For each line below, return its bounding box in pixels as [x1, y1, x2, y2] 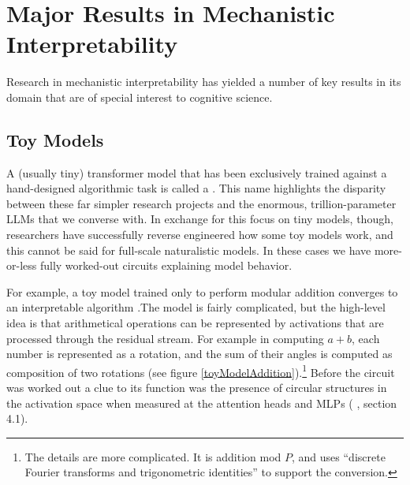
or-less [6, 257, 37, 274]
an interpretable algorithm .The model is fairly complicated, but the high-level [6, 299, 386, 315]
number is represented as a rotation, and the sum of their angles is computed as [6, 345, 393, 362]
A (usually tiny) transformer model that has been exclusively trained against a [6, 164, 387, 181]
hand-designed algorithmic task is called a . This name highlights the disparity [6, 180, 386, 196]
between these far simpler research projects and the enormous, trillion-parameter [6, 195, 397, 211]
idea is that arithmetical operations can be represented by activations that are [6, 315, 384, 331]
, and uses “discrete [292, 448, 386, 464]
